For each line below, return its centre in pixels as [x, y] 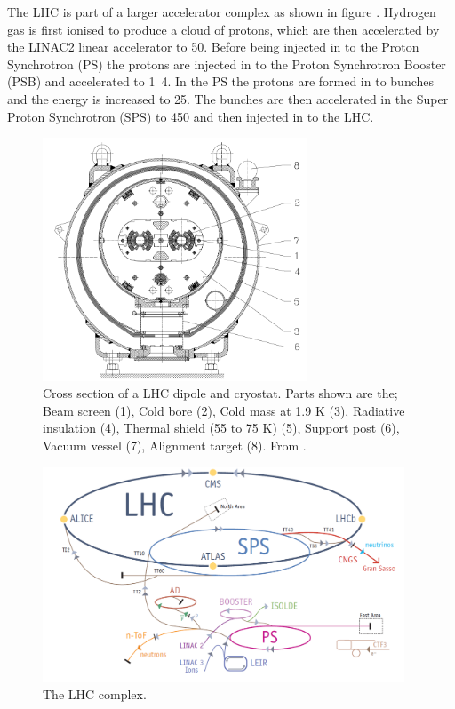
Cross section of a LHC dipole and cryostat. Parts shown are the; [220, 393]
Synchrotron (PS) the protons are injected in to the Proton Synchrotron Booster [227, 64]
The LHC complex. [95, 694]
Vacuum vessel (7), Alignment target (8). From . [175, 446]
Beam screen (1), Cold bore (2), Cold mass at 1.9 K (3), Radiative [224, 410]
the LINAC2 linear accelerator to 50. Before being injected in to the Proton [213, 47]
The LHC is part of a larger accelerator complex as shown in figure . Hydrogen [222, 12]
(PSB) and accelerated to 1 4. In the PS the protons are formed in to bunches [221, 81]
